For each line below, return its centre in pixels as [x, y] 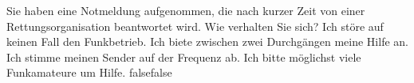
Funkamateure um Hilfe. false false [89, 72]
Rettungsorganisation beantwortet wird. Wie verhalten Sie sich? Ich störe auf [195, 26]
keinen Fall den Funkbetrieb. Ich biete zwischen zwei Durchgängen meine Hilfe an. [207, 41]
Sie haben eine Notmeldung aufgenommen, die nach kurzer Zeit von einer [186, 10]
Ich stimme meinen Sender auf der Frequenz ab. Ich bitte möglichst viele [184, 57]
